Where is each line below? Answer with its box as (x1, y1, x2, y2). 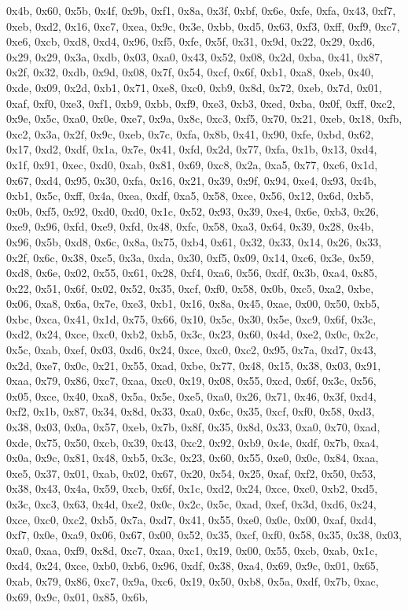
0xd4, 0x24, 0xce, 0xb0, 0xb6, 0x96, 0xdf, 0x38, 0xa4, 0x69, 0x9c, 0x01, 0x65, (6, 557, 379, 574)
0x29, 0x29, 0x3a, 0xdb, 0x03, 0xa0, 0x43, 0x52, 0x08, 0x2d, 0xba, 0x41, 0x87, (6, 48, 383, 65)
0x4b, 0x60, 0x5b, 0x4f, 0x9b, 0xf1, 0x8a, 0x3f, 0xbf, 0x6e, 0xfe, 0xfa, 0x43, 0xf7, (6, 2, 396, 18)
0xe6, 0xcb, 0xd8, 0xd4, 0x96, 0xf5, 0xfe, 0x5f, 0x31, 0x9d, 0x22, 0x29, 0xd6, (6, 33, 376, 50)
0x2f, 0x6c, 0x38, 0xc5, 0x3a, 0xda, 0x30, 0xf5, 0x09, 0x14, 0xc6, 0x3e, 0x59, (6, 249, 374, 265)
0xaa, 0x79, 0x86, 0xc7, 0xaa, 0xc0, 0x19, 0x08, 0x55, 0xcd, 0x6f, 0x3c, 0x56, (6, 372, 377, 389)
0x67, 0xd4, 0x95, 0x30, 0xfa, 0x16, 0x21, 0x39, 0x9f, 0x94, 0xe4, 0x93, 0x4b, (6, 172, 377, 188)
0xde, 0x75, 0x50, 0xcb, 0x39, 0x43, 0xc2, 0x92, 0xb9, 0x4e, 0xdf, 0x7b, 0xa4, (6, 434, 379, 450)
